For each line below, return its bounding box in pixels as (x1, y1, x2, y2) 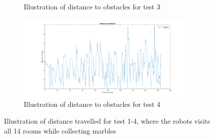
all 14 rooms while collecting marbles (4, 125, 116, 136)
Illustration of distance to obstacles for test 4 (24, 99, 160, 109)
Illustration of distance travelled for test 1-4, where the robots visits (4, 116, 210, 126)
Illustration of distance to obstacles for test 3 (24, 1, 160, 11)
